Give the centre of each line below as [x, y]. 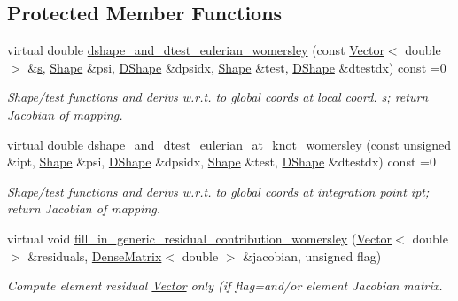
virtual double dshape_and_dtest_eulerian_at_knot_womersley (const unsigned [229, 144]
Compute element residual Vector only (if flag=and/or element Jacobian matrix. [225, 286]
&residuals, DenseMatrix [95, 255]
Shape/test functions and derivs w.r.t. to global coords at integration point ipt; [218, 191]
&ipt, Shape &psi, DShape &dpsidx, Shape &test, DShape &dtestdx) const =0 [221, 162]
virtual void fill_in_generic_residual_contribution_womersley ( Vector [200, 238]
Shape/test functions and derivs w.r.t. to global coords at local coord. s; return [218, 97]
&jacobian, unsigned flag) [312, 255]
